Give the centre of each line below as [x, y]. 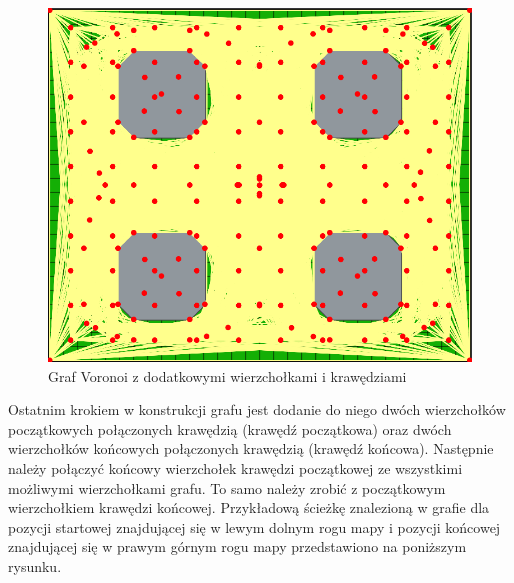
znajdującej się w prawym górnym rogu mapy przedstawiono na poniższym [237, 546]
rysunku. [35, 565]
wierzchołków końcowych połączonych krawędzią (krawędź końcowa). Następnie [251, 448]
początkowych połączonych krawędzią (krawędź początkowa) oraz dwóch [230, 428]
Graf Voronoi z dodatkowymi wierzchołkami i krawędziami [227, 375]
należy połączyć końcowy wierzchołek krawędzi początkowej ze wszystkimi [235, 467]
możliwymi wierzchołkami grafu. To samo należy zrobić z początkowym [227, 487]
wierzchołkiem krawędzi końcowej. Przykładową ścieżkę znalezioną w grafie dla [249, 507]
